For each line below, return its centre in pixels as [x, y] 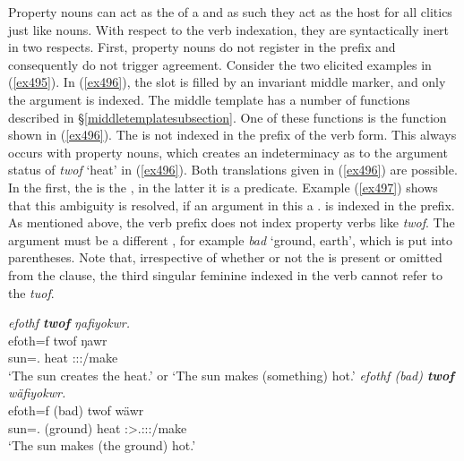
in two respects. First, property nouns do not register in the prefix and [202, 47]
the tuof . [31, 292]
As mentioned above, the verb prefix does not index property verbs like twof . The [232, 222]
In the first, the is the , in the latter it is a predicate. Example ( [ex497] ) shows [223, 187]
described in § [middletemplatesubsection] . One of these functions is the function [228, 117]
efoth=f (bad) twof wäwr [76, 410]
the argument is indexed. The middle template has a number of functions [209, 99]
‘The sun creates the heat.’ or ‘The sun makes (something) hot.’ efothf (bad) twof [231, 375]
